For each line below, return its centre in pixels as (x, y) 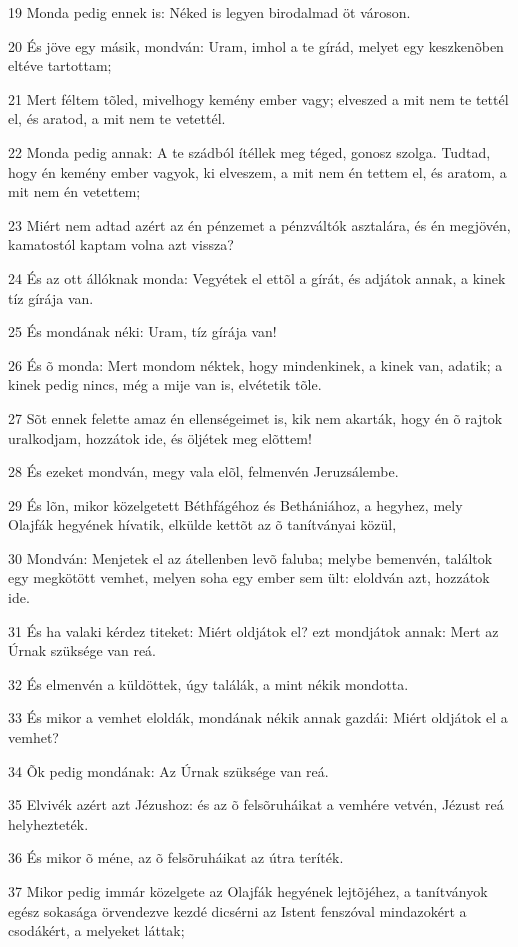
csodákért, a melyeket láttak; (96, 930)
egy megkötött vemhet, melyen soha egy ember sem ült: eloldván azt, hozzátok (249, 577)
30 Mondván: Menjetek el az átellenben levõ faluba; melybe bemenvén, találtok (250, 557)
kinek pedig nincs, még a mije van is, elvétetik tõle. (165, 384)
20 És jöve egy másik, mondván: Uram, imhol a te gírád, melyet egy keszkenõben (256, 45)
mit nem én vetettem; (74, 191)
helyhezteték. (48, 823)
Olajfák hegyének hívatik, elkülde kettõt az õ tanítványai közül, (202, 524)
